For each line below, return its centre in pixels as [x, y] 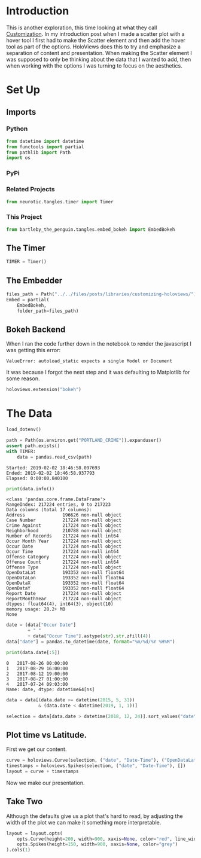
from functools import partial [45, 147]
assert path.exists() [33, 446]
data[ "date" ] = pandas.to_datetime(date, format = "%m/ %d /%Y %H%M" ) [91, 642]
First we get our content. [36, 749]
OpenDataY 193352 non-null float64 [65, 588]
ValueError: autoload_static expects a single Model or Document [89, 361]
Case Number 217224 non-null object [64, 520]
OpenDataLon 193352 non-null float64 [65, 578]
